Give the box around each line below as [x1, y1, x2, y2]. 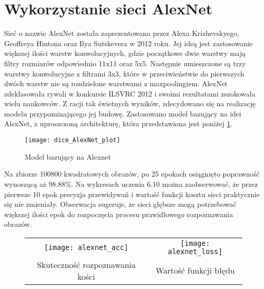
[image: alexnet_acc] [44, 243, 128, 252]
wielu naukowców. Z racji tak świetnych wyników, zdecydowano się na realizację [4, 98, 256, 109]
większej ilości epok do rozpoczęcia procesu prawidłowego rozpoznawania [4, 208, 233, 219]
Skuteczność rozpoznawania [36, 258, 136, 271]
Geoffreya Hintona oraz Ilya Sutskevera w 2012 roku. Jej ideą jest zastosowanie [4, 37, 253, 48]
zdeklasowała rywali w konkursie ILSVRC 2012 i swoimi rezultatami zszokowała [4, 88, 256, 99]
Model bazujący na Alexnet [25, 151, 111, 162]
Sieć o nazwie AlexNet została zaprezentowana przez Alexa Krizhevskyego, [4, 28, 239, 38]
